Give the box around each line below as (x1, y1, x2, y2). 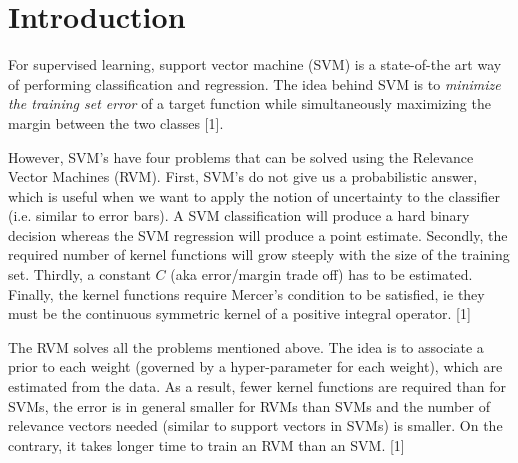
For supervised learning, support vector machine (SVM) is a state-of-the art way (8, 54, 502, 75)
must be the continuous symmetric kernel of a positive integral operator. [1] (8, 303, 471, 324)
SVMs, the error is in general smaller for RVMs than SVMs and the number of (8, 395, 490, 416)
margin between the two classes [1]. (8, 112, 224, 133)
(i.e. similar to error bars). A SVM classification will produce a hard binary (8, 205, 470, 226)
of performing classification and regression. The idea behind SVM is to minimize (8, 73, 501, 94)
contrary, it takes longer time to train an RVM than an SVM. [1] (8, 434, 405, 455)
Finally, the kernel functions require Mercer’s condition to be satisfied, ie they (8, 283, 485, 304)
